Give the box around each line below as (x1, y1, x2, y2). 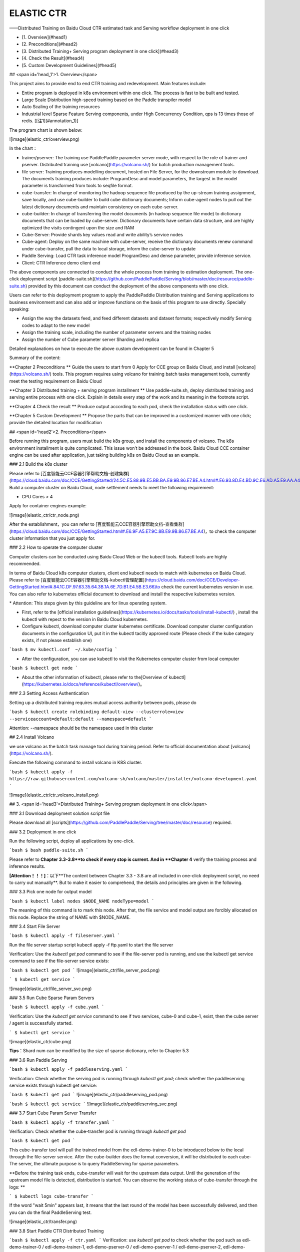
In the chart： (9, 145, 37, 151)
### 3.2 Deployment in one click (9, 829, 76, 835)
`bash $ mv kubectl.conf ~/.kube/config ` (9, 647, 117, 653)
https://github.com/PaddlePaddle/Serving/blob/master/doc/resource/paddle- (95, 276, 254, 282)
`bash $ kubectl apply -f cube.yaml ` (9, 1004, 104, 1010)
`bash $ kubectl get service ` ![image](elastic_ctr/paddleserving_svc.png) (9, 1101, 177, 1107)
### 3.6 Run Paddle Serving (9, 1057, 67, 1063)
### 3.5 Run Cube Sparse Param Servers (9, 995, 94, 1001)
